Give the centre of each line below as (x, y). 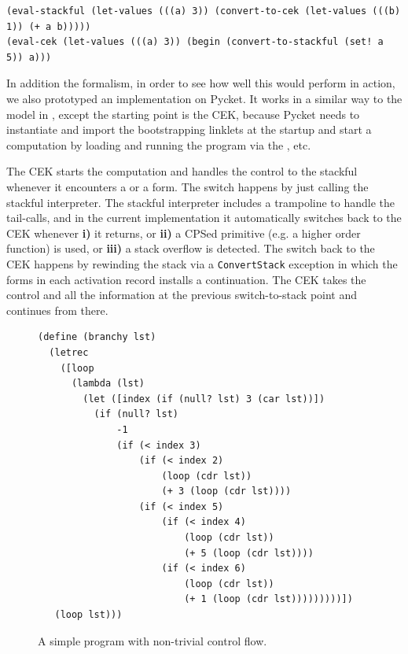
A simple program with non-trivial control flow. (153, 640)
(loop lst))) (88, 615)
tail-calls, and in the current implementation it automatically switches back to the (204, 218)
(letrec (69, 352)
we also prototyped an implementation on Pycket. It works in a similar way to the (204, 98)
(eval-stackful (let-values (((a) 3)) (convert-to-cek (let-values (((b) (204, 11)
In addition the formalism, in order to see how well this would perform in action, (201, 83)
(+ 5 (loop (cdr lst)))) (249, 553)
